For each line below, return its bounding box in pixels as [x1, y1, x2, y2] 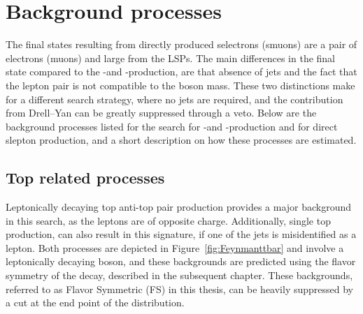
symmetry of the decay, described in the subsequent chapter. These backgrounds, [6, 268, 353, 283]
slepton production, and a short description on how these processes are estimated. [6, 133, 357, 147]
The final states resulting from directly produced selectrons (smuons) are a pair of [6, 37, 357, 52]
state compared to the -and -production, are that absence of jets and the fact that [6, 64, 357, 79]
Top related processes [6, 167, 165, 188]
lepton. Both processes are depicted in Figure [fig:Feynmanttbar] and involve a [6, 240, 344, 255]
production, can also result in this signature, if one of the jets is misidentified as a [6, 227, 357, 241]
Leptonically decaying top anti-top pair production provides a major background [6, 200, 352, 214]
